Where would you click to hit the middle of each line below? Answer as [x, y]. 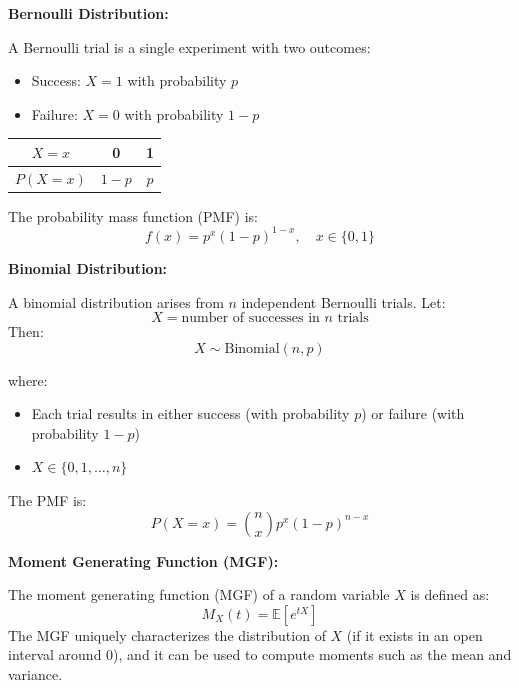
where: [28, 379]
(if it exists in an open [414, 634]
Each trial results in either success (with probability [190, 413]
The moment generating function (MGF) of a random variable [199, 594]
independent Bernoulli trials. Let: [343, 301]
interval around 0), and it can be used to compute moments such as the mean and [260, 654]
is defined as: [450, 594]
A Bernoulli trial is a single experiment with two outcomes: [189, 46]
